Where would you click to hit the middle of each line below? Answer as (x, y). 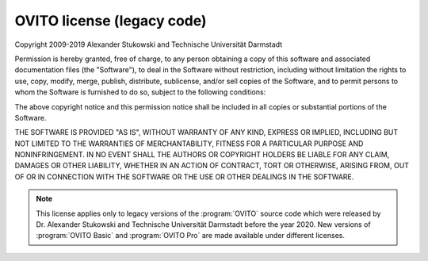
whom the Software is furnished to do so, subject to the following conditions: (140, 92)
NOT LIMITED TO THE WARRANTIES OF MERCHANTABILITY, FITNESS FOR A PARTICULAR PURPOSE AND (189, 144)
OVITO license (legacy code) (111, 21)
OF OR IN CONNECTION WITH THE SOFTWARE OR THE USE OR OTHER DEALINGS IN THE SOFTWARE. (184, 177)
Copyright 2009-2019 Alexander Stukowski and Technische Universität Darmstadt (149, 44)
